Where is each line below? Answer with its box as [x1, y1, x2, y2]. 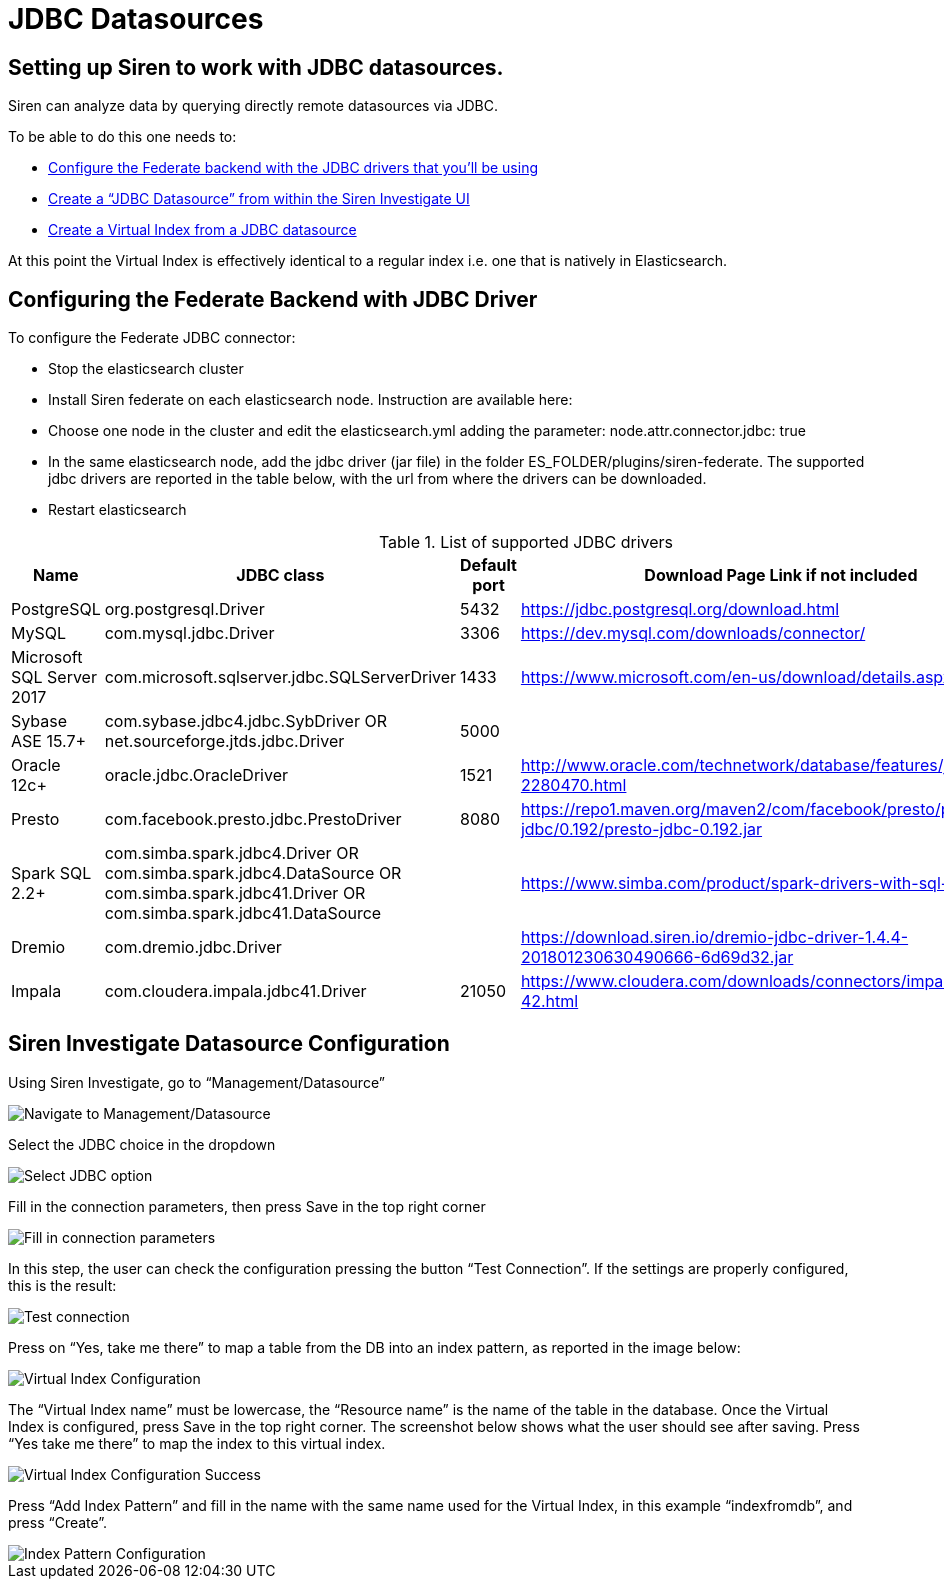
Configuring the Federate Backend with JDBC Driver [8, 286, 538, 312]
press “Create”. [8, 1513, 108, 1531]
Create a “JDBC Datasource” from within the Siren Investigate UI [48, 190, 470, 208]
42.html [520, 991, 579, 1012]
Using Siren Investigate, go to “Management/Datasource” [8, 1073, 385, 1091]
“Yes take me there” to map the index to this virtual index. [8, 1434, 386, 1452]
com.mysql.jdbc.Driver [104, 623, 275, 644]
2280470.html [520, 775, 627, 796]
